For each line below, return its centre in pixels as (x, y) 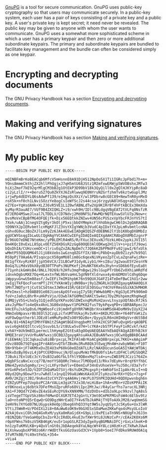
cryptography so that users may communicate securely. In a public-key (78, 12)
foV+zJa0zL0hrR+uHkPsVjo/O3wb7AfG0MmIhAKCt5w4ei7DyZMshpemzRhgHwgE (76, 296)
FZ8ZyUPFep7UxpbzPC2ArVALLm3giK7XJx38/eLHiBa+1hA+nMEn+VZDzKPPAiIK (76, 383)
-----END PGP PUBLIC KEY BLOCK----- (43, 443)
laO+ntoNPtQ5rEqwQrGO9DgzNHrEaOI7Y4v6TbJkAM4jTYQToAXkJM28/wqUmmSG (76, 400)
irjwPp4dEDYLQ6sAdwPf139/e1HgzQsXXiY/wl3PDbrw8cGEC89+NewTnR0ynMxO (76, 197)
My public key (35, 157)
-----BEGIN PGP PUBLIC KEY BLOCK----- (45, 171)
